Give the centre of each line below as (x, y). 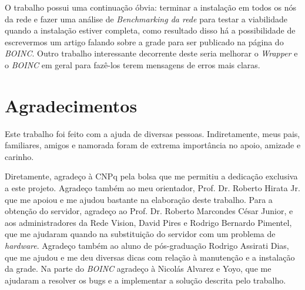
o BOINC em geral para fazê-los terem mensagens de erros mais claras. (133, 64)
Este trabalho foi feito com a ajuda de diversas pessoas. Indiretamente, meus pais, (152, 133)
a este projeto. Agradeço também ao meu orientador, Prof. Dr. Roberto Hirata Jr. (152, 188)
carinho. (19, 156)
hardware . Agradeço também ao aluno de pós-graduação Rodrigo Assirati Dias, (147, 246)
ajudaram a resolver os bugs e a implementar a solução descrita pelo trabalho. (145, 280)
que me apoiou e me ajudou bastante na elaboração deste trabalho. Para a (139, 199)
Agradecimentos (71, 105)
